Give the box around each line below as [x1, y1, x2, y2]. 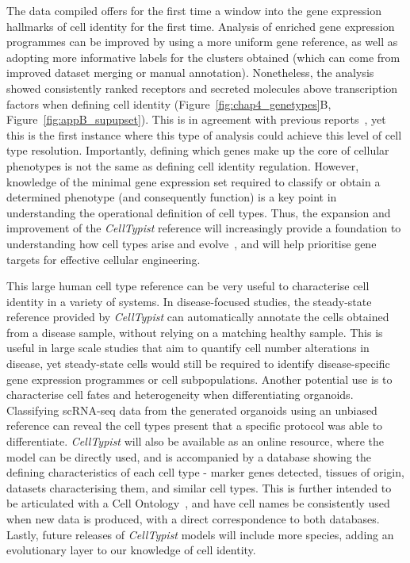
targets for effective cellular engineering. [6, 251, 201, 267]
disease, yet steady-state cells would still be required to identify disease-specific [6, 355, 390, 372]
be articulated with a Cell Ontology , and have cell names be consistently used [6, 495, 390, 511]
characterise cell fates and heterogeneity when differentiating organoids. [6, 386, 354, 403]
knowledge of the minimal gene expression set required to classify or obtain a [6, 173, 381, 190]
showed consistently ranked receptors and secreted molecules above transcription [6, 79, 398, 96]
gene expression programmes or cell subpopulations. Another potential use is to [6, 370, 393, 387]
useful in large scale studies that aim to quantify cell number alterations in [6, 339, 370, 356]
